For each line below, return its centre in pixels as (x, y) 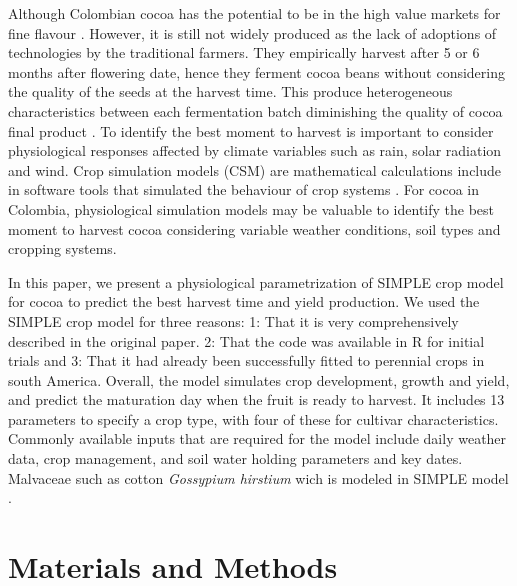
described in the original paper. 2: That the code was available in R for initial (246, 340)
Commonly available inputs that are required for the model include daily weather (257, 438)
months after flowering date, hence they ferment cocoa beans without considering (256, 71)
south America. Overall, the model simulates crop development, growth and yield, (259, 379)
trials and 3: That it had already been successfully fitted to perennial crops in (246, 360)
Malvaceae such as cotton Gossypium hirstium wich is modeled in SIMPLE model (258, 477)
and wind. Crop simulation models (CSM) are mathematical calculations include (255, 169)
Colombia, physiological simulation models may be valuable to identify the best (251, 208)
